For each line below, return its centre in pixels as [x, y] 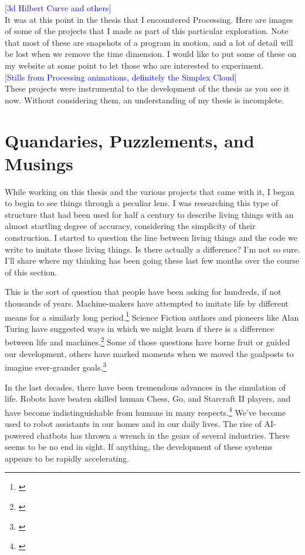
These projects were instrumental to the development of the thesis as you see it [147, 88]
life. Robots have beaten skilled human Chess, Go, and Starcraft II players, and [148, 398]
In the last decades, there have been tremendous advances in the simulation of [145, 387]
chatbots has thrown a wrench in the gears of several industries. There [163, 435]
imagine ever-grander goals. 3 [56, 366]
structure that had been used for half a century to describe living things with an [149, 214]
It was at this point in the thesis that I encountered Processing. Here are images [149, 19]
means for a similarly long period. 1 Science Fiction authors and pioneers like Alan [152, 316]
